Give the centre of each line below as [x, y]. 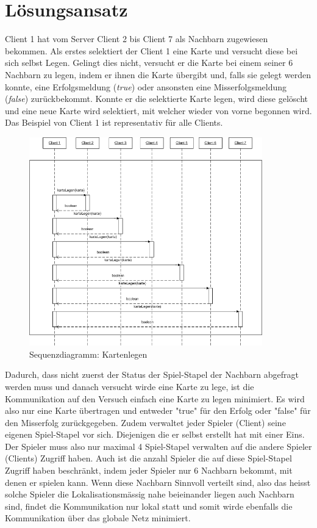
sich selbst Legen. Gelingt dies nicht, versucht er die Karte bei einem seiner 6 [149, 63]
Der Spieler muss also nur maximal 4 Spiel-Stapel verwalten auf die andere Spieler [158, 446]
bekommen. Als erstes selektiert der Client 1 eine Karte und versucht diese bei [151, 50]
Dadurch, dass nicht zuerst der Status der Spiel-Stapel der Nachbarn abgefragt [152, 374]
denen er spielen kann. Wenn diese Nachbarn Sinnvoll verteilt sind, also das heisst [158, 482]
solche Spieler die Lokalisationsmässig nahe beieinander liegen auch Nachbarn [150, 494]
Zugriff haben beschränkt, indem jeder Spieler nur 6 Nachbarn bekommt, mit [149, 470]
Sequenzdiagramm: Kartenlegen [88, 354]
